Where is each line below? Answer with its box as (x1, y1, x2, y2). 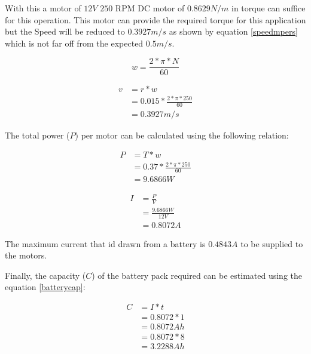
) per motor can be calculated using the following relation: (75, 128, 289, 141)
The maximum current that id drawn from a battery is (5, 237, 206, 250)
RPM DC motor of (115, 2, 185, 14)
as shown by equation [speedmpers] (169, 25, 298, 38)
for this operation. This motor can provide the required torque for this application (5, 13, 306, 26)
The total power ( (5, 128, 70, 141)
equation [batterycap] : (5, 281, 86, 293)
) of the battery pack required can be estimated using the (92, 269, 302, 281)
